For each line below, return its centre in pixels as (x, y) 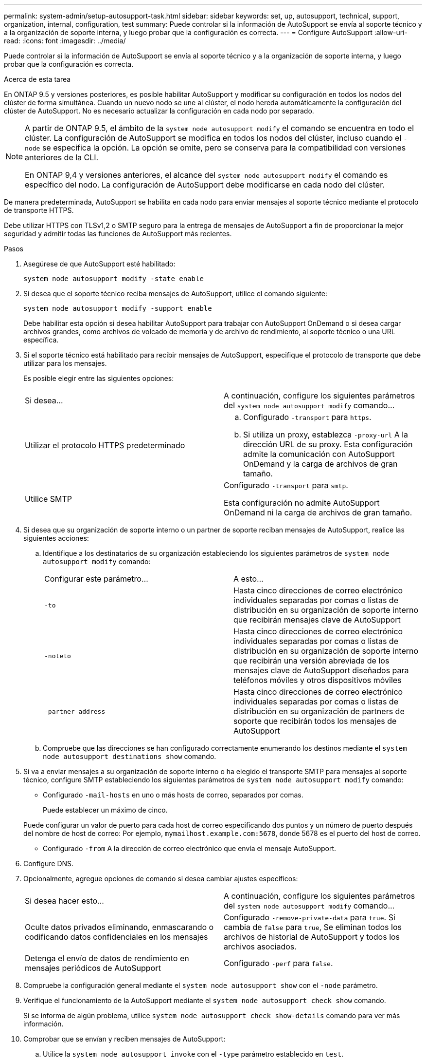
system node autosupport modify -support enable (118, 308)
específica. (41, 340)
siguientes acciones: (56, 538)
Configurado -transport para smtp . (286, 485)
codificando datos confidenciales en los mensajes (116, 937)
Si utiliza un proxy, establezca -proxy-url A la (326, 435)
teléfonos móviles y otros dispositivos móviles (318, 680)
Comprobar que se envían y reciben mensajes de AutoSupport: (124, 1039)
